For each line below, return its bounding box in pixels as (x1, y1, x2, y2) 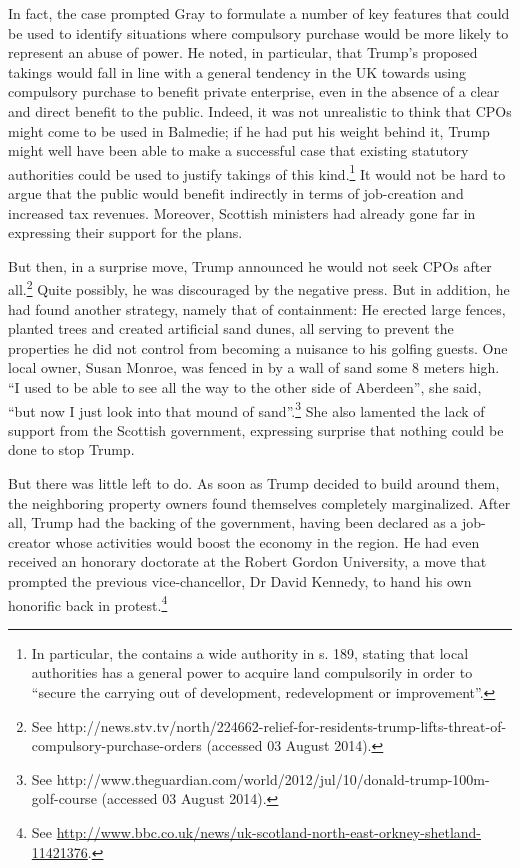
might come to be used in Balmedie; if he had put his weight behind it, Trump (8, 120, 490, 141)
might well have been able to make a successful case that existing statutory (8, 140, 469, 161)
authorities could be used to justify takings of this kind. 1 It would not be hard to (8, 160, 506, 184)
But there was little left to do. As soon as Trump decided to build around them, (8, 473, 500, 494)
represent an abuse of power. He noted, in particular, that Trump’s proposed (8, 42, 478, 63)
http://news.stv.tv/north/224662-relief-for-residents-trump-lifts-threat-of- (56, 715, 507, 736)
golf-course (31, 788, 97, 809)
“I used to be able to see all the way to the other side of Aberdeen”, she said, (8, 377, 482, 397)
